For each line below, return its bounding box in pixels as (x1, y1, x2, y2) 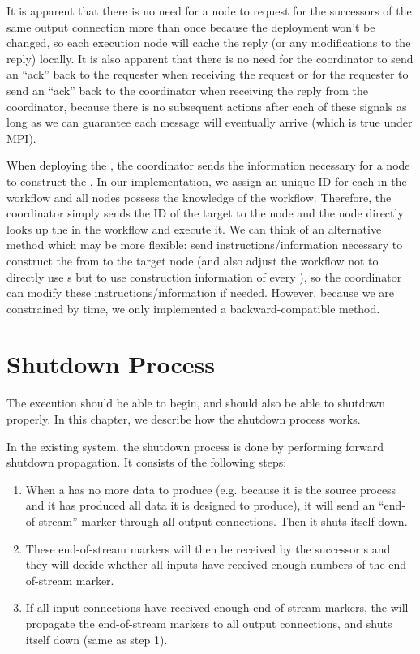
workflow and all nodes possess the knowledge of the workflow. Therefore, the (6, 188, 392, 205)
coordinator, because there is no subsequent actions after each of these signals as (6, 97, 407, 114)
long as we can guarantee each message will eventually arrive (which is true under (6, 114, 413, 131)
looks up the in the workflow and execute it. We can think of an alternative (6, 220, 382, 237)
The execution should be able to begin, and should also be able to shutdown (6, 394, 385, 411)
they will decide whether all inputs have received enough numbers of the (25, 556, 385, 573)
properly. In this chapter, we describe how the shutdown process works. (6, 411, 361, 427)
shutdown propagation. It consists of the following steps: (6, 454, 287, 471)
